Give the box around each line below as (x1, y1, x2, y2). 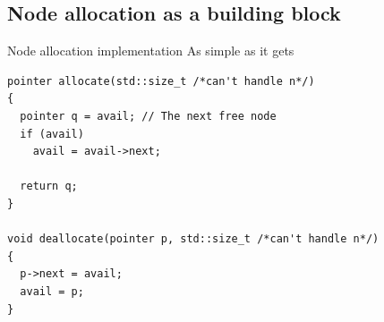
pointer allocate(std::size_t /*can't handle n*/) (7, 74, 315, 88)
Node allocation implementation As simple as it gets (7, 41, 294, 60)
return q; (20, 180, 78, 193)
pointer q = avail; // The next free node (20, 109, 277, 123)
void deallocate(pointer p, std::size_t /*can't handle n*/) (7, 233, 380, 246)
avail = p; (20, 284, 84, 298)
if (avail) (20, 127, 84, 140)
